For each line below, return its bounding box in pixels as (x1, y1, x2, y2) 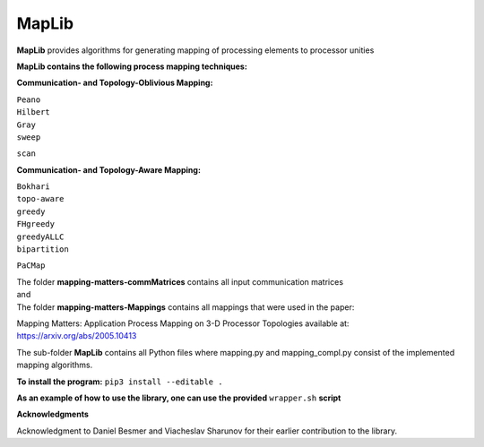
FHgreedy (16, 219, 56, 229)
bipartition (16, 245, 69, 254)
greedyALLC (16, 231, 65, 242)
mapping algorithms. (16, 359, 93, 371)
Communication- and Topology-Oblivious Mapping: (16, 77, 213, 89)
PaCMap (16, 261, 46, 271)
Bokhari (16, 182, 51, 192)
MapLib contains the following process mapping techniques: (16, 61, 248, 72)
